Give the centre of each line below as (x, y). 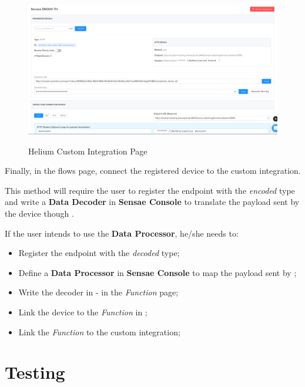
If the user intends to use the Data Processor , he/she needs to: (122, 233)
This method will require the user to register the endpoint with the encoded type (150, 190)
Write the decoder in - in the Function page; (98, 292)
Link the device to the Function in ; (83, 312)
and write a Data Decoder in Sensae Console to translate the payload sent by (152, 202)
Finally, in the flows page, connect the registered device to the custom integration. (153, 171)
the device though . (39, 213)
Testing (35, 372)
